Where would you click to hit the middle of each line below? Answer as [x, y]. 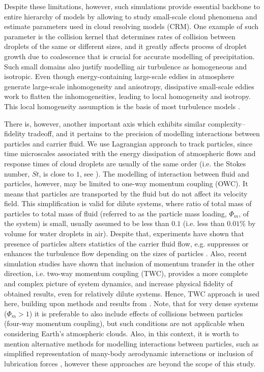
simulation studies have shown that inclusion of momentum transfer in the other [129, 263]
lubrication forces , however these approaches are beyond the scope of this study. [130, 363]
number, [17, 173]
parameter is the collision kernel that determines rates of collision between [120, 36]
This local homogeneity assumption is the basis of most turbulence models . [122, 106]
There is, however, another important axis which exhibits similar [105, 123]
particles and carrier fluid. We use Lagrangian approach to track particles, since [128, 143]
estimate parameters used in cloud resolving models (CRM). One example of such [131, 26]
